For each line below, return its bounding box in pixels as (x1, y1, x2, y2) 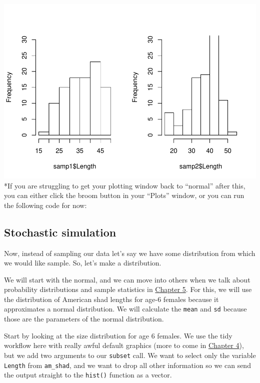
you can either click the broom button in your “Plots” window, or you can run (4, 190, 244, 200)
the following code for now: (4, 199, 87, 210)
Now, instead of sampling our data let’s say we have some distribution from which (4, 247, 255, 258)
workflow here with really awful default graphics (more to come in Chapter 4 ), (4, 340, 244, 350)
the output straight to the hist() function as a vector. (4, 369, 172, 380)
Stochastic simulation (4, 224, 116, 239)
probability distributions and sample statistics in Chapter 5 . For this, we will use (4, 284, 252, 294)
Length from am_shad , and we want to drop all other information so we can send (4, 359, 251, 370)
